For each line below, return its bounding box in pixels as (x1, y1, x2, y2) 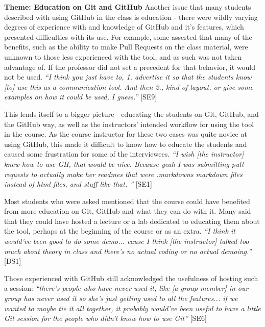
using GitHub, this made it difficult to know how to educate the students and (4, 138, 247, 149)
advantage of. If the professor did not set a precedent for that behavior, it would (4, 61, 256, 72)
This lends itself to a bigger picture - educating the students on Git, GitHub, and (4, 108, 259, 119)
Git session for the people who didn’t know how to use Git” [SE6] (4, 313, 207, 323)
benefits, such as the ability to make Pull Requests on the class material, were (4, 41, 248, 52)
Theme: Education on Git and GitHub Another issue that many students (4, 2, 251, 12)
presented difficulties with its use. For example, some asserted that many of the (4, 31, 252, 42)
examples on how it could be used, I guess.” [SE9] (4, 91, 157, 102)
